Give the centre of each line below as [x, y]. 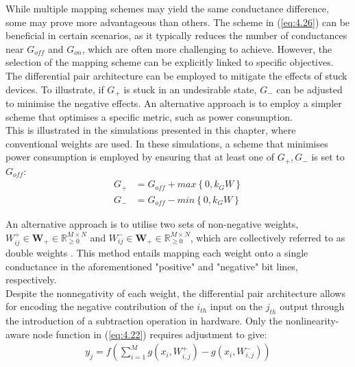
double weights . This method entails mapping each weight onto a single [157, 252]
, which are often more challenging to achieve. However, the [207, 48]
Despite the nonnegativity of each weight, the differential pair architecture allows [175, 293]
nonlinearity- [312, 321]
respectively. [31, 280]
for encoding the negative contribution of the [100, 306]
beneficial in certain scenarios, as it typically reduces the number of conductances [176, 35]
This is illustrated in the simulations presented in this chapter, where [151, 130]
